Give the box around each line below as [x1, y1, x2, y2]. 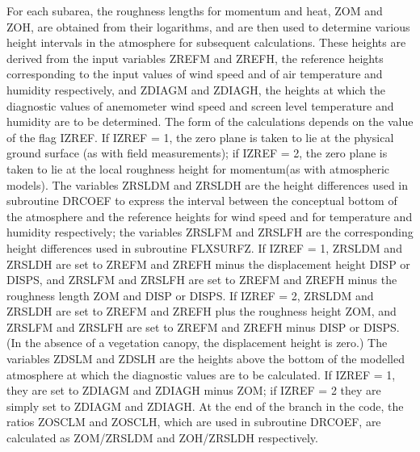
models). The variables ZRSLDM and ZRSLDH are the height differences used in [6, 176, 409, 193]
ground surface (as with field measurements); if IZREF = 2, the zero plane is [6, 144, 388, 161]
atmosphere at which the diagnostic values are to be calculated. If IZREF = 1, [6, 366, 396, 383]
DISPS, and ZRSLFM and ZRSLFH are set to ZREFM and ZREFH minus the [6, 271, 397, 288]
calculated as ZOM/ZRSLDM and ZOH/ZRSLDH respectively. [6, 429, 318, 446]
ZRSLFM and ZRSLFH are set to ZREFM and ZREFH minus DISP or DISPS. [6, 318, 400, 335]
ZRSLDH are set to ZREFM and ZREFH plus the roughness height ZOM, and [6, 303, 397, 320]
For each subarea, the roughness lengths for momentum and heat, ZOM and [6, 2, 383, 19]
